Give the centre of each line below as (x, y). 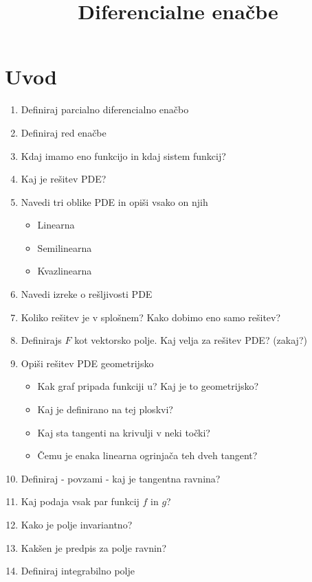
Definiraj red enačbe (64, 132)
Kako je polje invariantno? (77, 524)
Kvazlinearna (65, 271)
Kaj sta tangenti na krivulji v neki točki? (124, 432)
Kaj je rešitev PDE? (64, 179)
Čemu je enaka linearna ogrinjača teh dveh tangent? (147, 455)
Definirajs (41, 340)
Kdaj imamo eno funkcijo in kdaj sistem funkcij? (123, 155)
